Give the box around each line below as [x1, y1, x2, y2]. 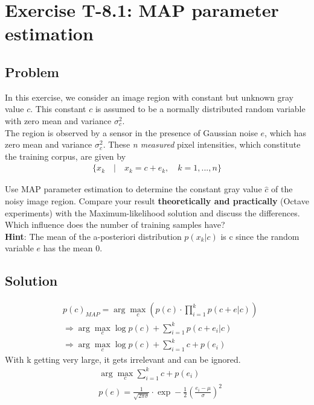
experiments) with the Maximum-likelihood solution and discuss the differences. [5, 206, 300, 219]
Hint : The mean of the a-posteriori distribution [5, 230, 182, 242]
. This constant [30, 102, 86, 115]
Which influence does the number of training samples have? [5, 218, 225, 231]
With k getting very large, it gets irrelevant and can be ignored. [5, 353, 241, 365]
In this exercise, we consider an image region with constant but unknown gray [5, 90, 294, 103]
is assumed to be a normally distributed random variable [95, 102, 306, 115]
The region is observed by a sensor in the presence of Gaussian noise [5, 126, 258, 139]
